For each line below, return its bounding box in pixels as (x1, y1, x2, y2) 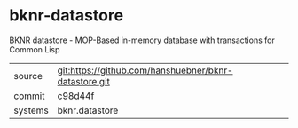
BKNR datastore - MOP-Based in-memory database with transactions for (9, 35, 275, 45)
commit (13, 90, 45, 102)
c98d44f (57, 90, 95, 102)
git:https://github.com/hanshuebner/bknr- (57, 64, 233, 76)
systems (13, 104, 49, 116)
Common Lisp (9, 44, 60, 54)
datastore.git (57, 75, 111, 87)
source (13, 69, 43, 82)
